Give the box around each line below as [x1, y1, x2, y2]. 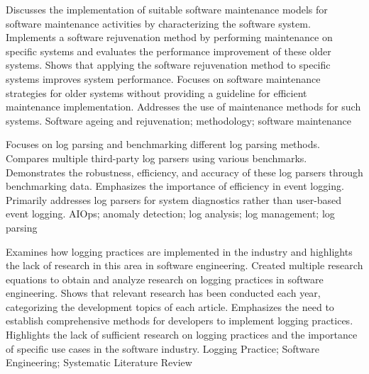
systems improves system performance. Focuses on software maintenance [6, 71, 321, 86]
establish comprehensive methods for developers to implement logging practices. [6, 313, 353, 328]
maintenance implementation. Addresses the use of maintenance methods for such [6, 99, 361, 114]
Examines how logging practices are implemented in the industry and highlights [6, 244, 353, 259]
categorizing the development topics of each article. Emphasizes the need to [6, 299, 334, 314]
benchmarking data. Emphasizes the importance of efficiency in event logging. [6, 178, 344, 193]
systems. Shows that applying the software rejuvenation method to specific [6, 57, 331, 72]
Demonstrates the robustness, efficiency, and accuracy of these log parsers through [6, 164, 363, 179]
